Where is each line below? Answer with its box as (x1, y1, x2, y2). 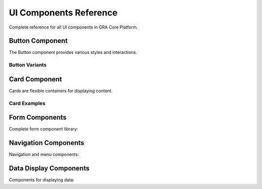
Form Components (9, 113, 67, 122)
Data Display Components (9, 164, 90, 173)
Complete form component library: (9, 126, 79, 132)
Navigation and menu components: (9, 152, 80, 157)
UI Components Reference (9, 7, 118, 18)
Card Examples (9, 100, 46, 107)
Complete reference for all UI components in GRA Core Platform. (9, 24, 138, 30)
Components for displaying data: (9, 177, 75, 183)
